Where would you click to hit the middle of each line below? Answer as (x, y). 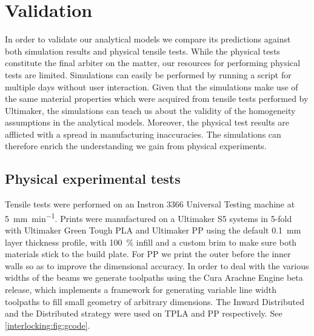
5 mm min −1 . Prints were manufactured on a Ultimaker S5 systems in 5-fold (149, 217)
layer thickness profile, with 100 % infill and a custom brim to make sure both (151, 242)
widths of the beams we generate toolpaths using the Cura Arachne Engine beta (154, 277)
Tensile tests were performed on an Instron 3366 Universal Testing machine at (150, 204)
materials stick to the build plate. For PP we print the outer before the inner (148, 254)
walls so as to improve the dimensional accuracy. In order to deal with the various (157, 265)
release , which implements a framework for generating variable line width (141, 290)
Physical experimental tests (93, 179)
